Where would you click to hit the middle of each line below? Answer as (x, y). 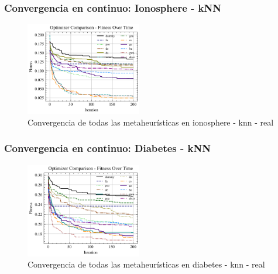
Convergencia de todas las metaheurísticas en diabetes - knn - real (146, 264)
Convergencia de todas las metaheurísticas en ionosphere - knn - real (151, 122)
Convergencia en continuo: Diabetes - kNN (107, 148)
